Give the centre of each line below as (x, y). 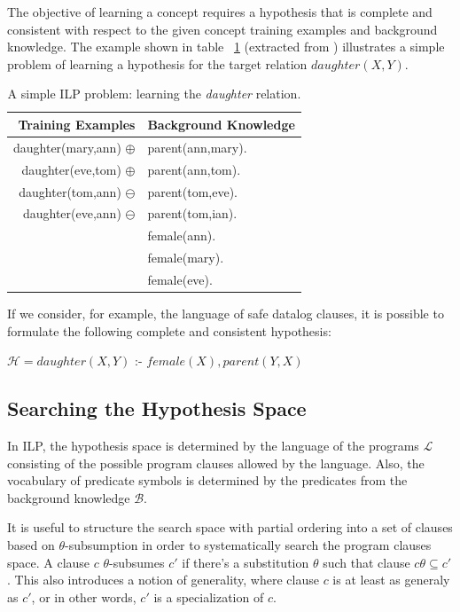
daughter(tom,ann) (70, 191)
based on (31, 544)
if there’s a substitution (246, 562)
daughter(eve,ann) (72, 213)
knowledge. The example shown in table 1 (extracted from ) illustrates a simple (226, 47)
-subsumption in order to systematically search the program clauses (248, 544)
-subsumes (137, 562)
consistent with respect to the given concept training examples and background (222, 29)
